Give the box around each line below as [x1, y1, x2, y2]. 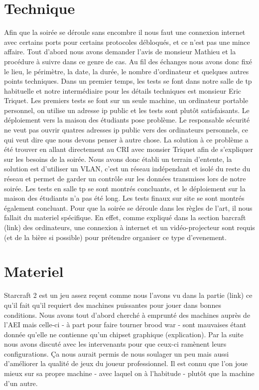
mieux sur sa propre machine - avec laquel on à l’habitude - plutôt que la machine [4, 368, 255, 379]
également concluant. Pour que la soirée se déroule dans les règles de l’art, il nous [4, 202, 253, 213]
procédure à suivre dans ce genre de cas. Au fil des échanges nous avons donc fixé [4, 56, 253, 66]
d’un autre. [4, 378, 38, 388]
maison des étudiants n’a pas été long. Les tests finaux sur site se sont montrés [4, 193, 245, 203]
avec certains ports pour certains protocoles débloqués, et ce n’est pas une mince [4, 36, 250, 47]
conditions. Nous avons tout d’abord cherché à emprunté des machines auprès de [4, 309, 251, 320]
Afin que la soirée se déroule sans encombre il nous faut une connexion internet [4, 27, 246, 37]
